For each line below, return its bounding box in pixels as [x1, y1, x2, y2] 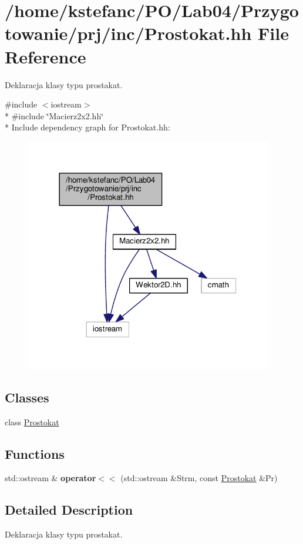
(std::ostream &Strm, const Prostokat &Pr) [120, 472, 278, 484]
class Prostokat [5, 415, 59, 428]
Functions [5, 444, 65, 462]
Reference [5, 44, 86, 68]
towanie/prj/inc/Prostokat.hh [5, 21, 252, 45]
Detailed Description [5, 501, 133, 519]
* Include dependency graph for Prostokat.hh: [5, 121, 170, 133]
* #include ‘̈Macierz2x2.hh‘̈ [5, 109, 104, 122]
